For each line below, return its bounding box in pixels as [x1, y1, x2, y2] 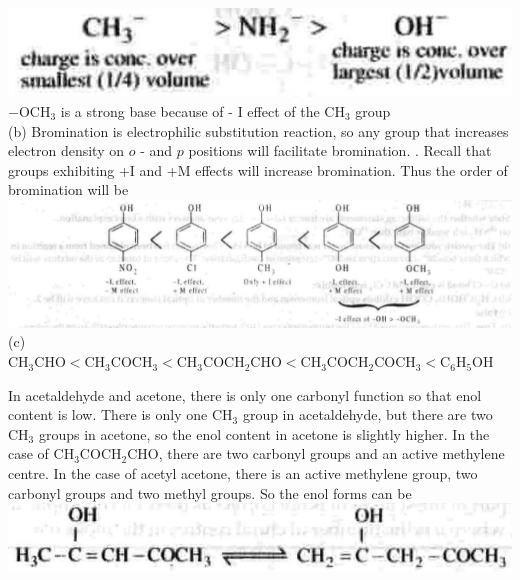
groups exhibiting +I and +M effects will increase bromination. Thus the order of [8, 159, 508, 180]
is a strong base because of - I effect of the [60, 100, 320, 121]
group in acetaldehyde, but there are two [242, 404, 493, 425]
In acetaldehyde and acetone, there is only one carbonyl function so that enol [8, 384, 482, 405]
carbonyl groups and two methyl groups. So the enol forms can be [8, 482, 412, 503]
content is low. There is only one [8, 404, 208, 425]
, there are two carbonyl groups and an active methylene [158, 443, 505, 464]
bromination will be [8, 179, 129, 200]
